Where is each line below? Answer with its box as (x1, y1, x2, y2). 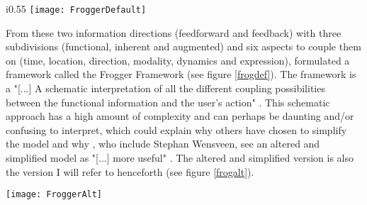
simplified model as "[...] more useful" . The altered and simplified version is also (6, 150, 354, 165)
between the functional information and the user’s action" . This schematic (6, 94, 330, 109)
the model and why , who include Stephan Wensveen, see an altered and (6, 136, 320, 151)
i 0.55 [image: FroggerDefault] (6, 1, 147, 16)
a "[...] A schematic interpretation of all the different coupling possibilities (6, 81, 325, 96)
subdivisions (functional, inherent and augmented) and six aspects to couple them (6, 39, 361, 54)
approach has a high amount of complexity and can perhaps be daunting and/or (6, 109, 354, 123)
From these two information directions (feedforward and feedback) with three (6, 25, 341, 40)
